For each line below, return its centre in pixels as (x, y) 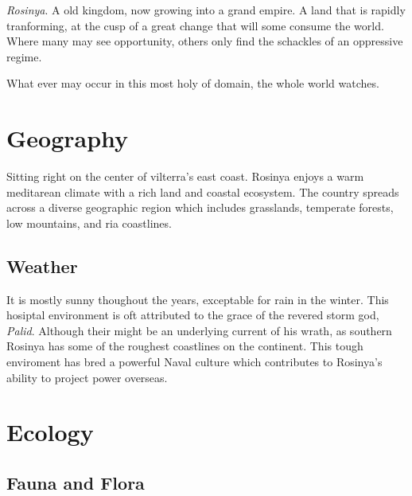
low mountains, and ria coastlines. (89, 223)
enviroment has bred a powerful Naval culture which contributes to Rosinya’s (194, 362)
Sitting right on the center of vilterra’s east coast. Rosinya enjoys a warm (185, 176)
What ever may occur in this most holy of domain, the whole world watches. (193, 83)
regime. (24, 56)
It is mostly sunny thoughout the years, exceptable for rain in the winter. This (198, 299)
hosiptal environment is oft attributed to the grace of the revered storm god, (193, 315)
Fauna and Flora (76, 482)
